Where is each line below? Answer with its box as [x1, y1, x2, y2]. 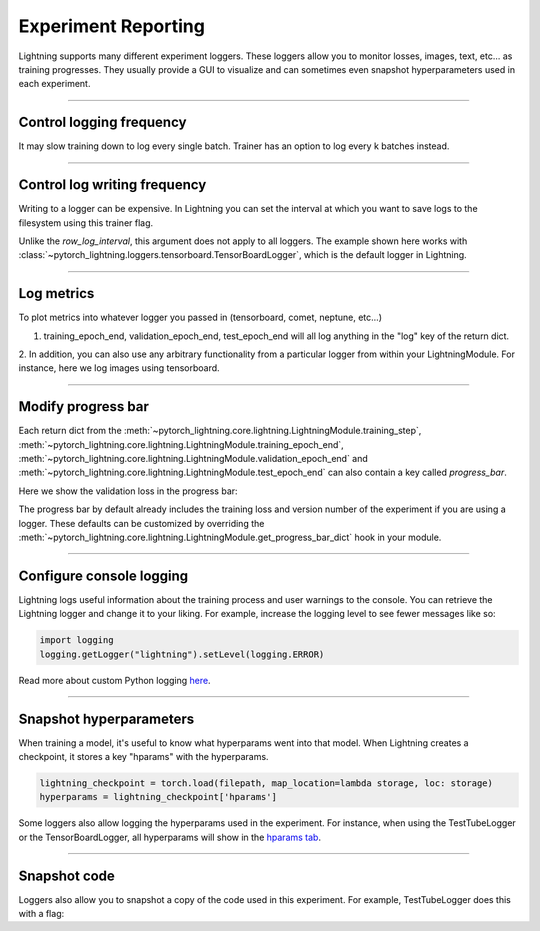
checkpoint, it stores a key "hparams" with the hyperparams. [18, 750, 269, 762]
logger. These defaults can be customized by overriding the [18, 517, 265, 529]
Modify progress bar [18, 398, 150, 415]
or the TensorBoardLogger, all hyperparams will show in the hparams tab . [18, 831, 322, 843]
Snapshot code [18, 867, 115, 884]
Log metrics [18, 285, 95, 302]
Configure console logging [18, 567, 189, 584]
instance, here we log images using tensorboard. [18, 362, 220, 374]
